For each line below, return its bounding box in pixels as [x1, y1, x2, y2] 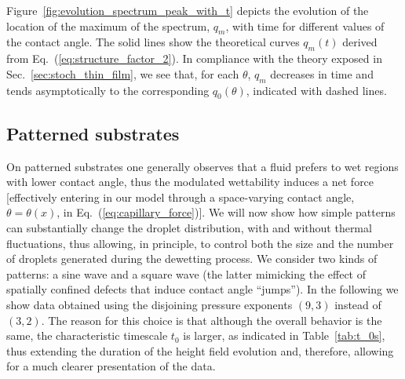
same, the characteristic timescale [6, 327, 168, 344]
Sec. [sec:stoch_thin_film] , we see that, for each [6, 65, 239, 82]
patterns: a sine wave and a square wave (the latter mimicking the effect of [6, 265, 366, 282]
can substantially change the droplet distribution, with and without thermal [6, 219, 372, 235]
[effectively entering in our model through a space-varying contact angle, [6, 188, 355, 205]
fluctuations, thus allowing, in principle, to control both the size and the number [6, 235, 394, 251]
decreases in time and [270, 65, 374, 82]
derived [342, 34, 378, 50]
